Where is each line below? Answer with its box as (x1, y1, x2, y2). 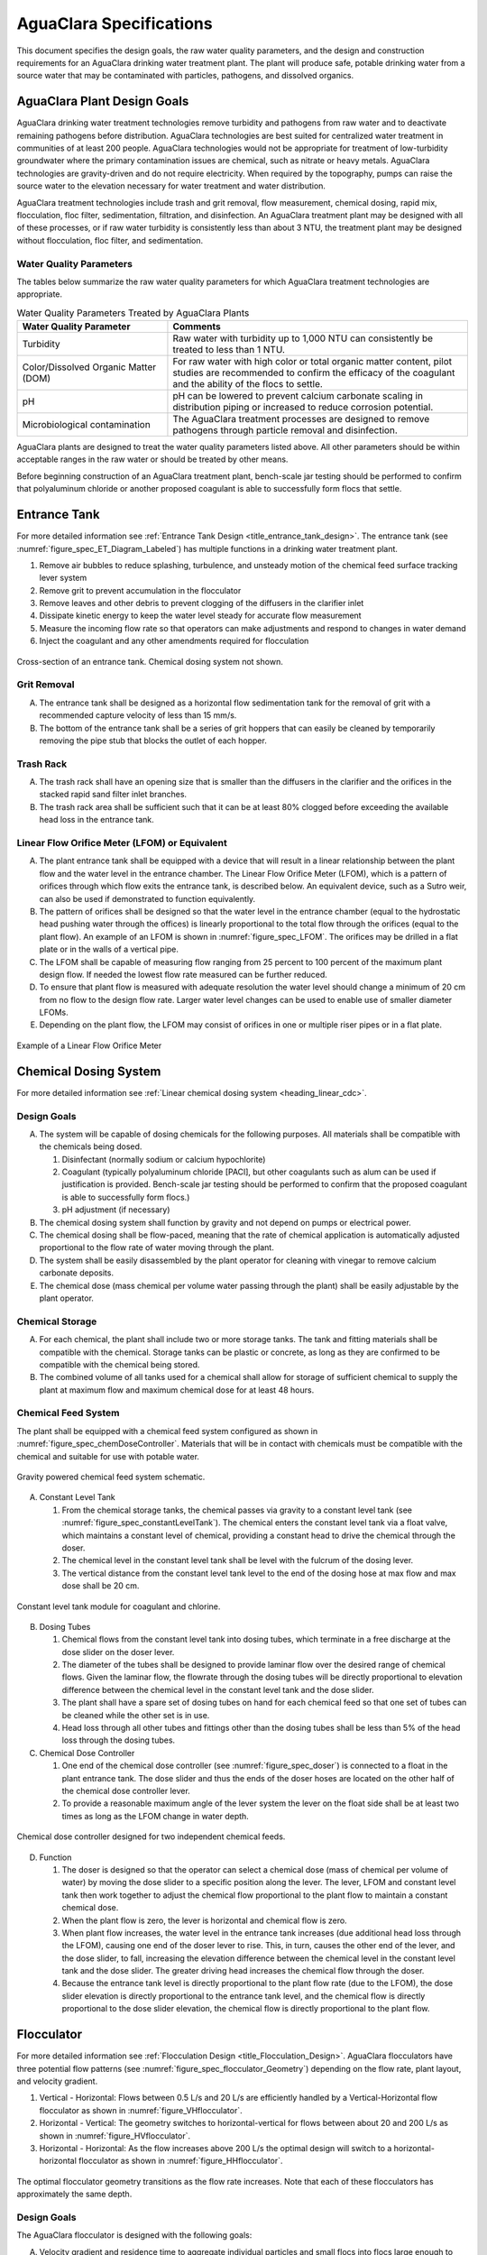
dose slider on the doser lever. (61, 1646, 175, 1657)
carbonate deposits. (39, 1267, 115, 1278)
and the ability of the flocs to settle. (172, 378, 324, 391)
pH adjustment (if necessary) (61, 1204, 170, 1215)
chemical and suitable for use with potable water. (16, 1450, 200, 1461)
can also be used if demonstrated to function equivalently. (39, 893, 256, 904)
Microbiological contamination (22, 419, 151, 431)
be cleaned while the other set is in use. (61, 1709, 210, 1720)
